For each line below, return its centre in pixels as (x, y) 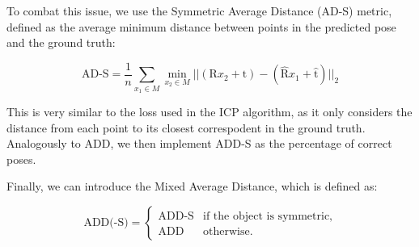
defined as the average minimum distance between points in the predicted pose (201, 26)
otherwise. (228, 231)
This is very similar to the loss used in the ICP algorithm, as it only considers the (209, 111)
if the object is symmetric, (268, 216)
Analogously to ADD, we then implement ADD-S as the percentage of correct (199, 143)
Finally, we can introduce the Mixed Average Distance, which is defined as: (192, 186)
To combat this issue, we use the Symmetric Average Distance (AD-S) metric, (199, 10)
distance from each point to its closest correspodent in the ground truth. (186, 127)
